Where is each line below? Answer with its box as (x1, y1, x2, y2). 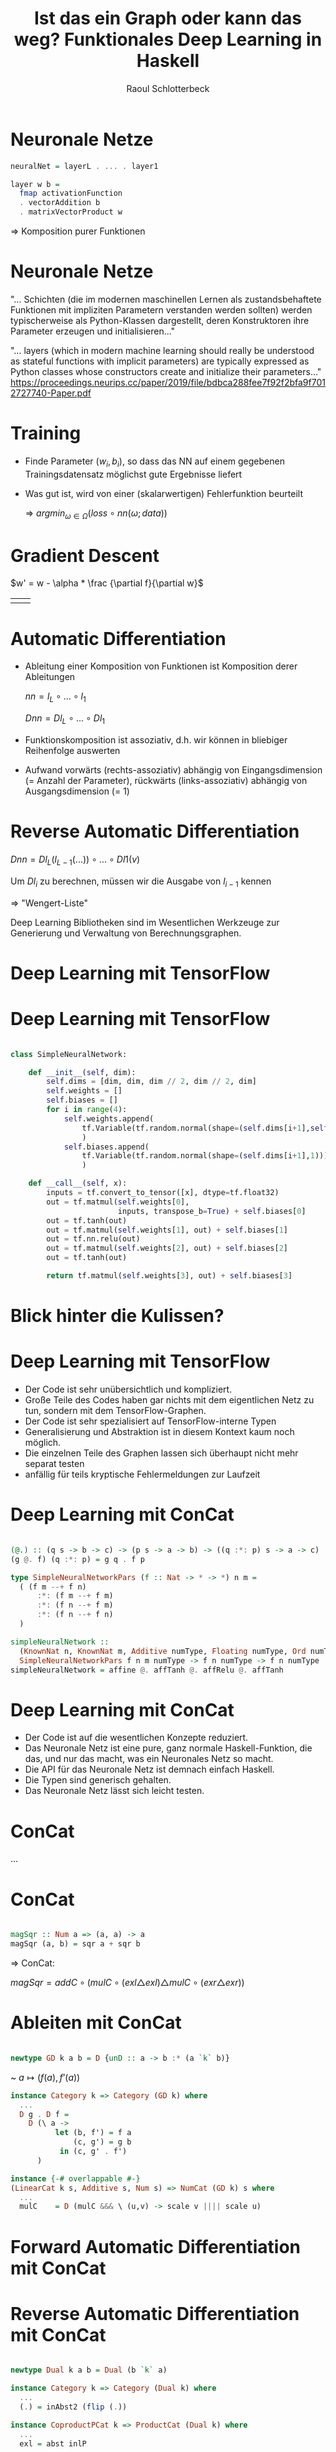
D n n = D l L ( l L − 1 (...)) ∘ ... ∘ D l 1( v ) (10, 853, 141, 867)
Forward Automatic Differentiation (10, 2235, 302, 2258)
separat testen (24, 1458, 85, 1470)
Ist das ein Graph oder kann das (33, 7, 303, 30)
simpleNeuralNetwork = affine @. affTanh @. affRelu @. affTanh (10, 1665, 284, 1675)
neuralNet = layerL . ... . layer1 (10, 161, 159, 171)
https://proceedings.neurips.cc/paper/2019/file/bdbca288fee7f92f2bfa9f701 (10, 377, 326, 388)
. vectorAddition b (19, 198, 101, 208)
